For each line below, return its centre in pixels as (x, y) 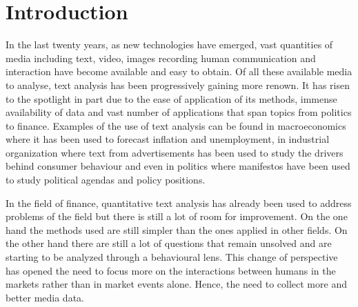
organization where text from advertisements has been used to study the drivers (175, 152)
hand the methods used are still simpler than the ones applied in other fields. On (177, 229)
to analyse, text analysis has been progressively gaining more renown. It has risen (178, 85)
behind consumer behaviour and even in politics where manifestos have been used (178, 166)
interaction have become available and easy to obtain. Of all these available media (179, 71)
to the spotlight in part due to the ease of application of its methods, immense (171, 98)
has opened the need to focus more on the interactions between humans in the (171, 270)
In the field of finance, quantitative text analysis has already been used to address (179, 202)
